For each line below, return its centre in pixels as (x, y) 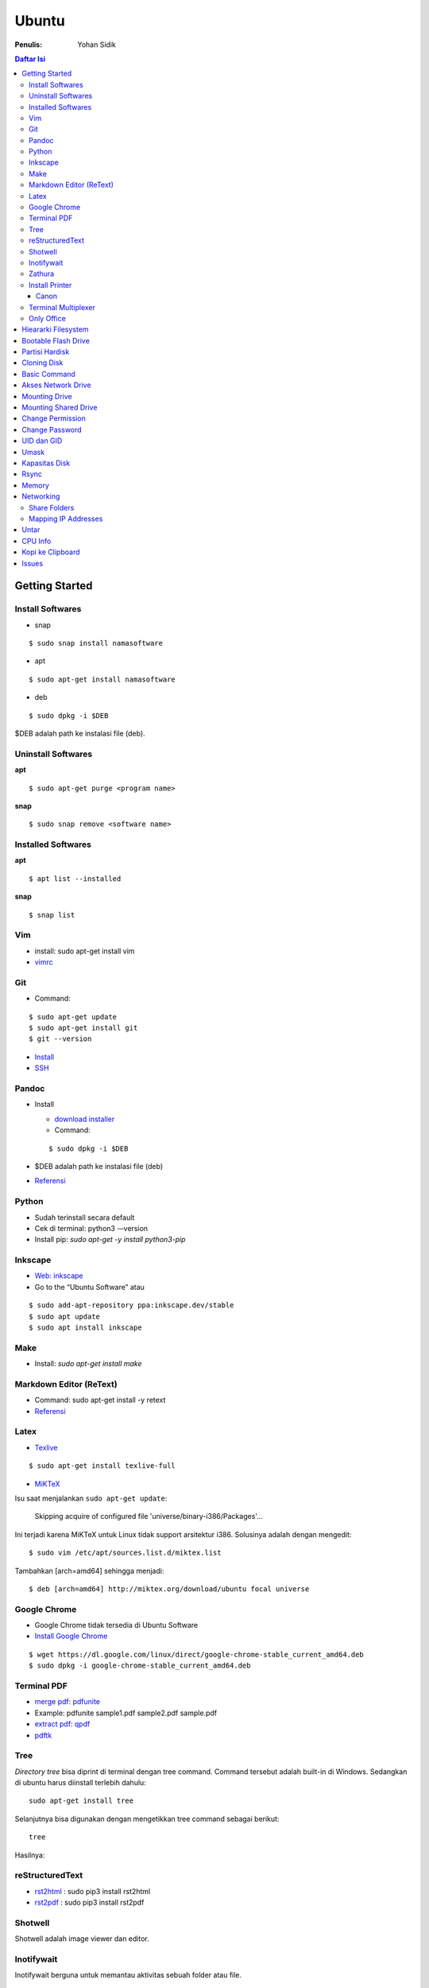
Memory (35, 485)
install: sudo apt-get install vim (85, 951)
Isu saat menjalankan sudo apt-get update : (91, 1498)
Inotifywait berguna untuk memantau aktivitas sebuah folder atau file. (128, 1975)
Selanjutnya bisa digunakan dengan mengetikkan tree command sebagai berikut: (147, 1819)
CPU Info (37, 541)
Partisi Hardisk (46, 352)
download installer (85, 1119)
